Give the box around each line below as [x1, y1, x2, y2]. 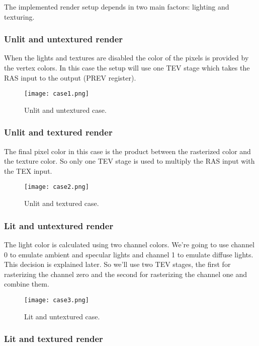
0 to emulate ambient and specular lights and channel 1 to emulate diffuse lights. [4, 249, 253, 259]
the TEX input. [4, 165, 52, 176]
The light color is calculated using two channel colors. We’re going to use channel [4, 239, 254, 249]
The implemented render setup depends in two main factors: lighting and [4, 2, 229, 12]
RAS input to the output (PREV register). [4, 72, 136, 83]
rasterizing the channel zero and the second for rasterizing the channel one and [4, 268, 247, 279]
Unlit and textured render [4, 126, 113, 139]
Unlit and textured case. [24, 198, 99, 209]
